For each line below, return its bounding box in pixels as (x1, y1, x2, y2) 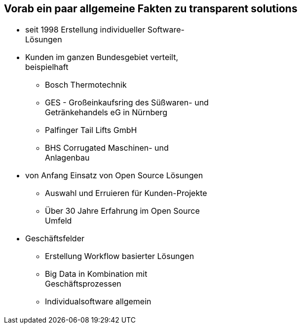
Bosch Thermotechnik (45, 80, 127, 90)
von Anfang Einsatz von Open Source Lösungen (25, 170, 203, 181)
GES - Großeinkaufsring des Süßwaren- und (45, 98, 209, 108)
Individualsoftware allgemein (45, 296, 151, 307)
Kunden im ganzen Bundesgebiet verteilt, (25, 52, 179, 63)
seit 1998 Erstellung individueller (25, 25, 146, 35)
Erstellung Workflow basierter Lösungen (45, 251, 194, 262)
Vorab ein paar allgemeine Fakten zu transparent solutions (4, 2, 298, 15)
